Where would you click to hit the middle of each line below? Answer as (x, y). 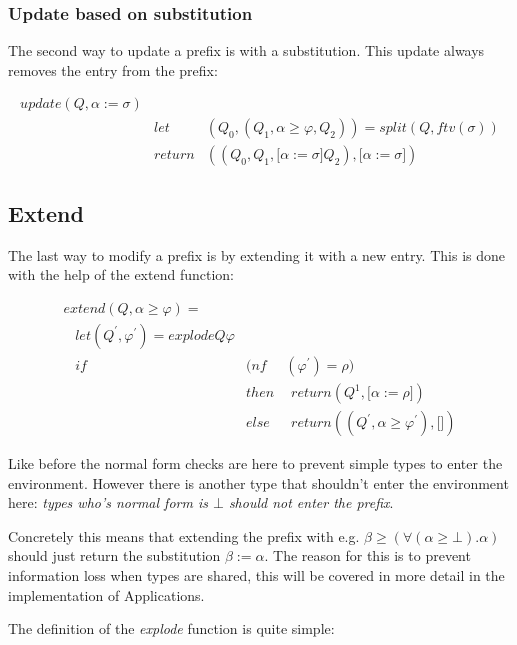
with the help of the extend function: (121, 274)
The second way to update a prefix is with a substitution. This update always (246, 50)
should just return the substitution (114, 555)
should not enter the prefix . (311, 502)
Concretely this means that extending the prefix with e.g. (184, 535)
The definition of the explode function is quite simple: (171, 628)
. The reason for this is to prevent (367, 555)
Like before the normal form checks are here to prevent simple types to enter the (255, 463)
